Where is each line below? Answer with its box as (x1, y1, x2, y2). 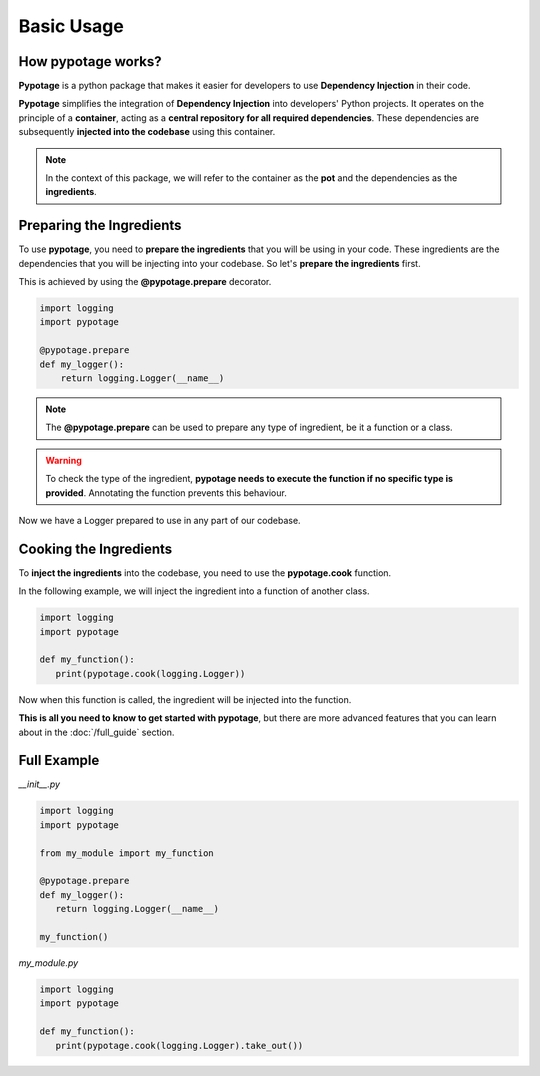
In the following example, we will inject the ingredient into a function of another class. (18, 585, 370, 597)
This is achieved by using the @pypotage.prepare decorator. (18, 276, 272, 288)
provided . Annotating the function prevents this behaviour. (45, 486, 287, 499)
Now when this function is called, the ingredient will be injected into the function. (18, 693, 352, 705)
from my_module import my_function (39, 847, 214, 859)
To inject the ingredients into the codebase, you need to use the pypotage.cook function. (18, 566, 392, 579)
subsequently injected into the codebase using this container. (18, 126, 276, 138)
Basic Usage (18, 15, 124, 37)
